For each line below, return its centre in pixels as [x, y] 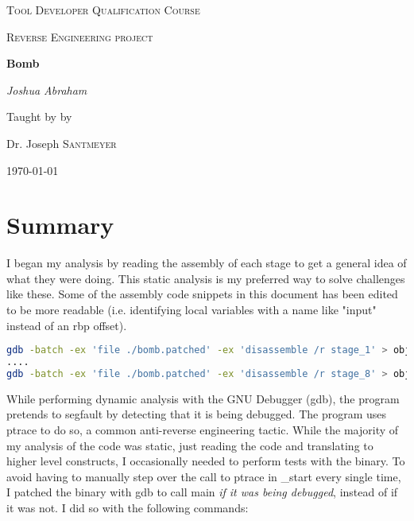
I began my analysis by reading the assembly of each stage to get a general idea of [207, 263]
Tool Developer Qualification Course [103, 10]
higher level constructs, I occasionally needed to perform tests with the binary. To [206, 461]
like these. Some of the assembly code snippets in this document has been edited [202, 294]
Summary [60, 225]
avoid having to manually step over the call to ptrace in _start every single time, [204, 476]
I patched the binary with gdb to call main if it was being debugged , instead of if [202, 492]
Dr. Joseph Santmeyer [62, 143]
